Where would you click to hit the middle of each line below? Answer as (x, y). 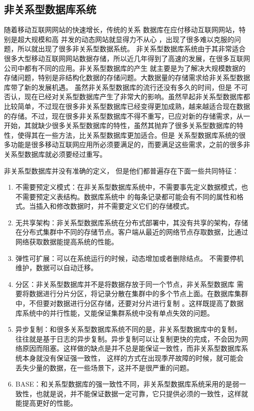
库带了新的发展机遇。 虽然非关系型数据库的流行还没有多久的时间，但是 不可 (126, 87)
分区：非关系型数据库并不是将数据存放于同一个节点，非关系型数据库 (125, 284)
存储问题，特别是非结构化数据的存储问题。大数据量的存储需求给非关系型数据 (127, 77)
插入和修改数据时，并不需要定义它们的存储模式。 (115, 206)
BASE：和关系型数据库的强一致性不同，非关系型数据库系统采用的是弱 (127, 384)
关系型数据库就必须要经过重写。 (55, 154)
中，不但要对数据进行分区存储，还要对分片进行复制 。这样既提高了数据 (129, 303)
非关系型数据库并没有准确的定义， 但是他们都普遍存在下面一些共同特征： (121, 170)
